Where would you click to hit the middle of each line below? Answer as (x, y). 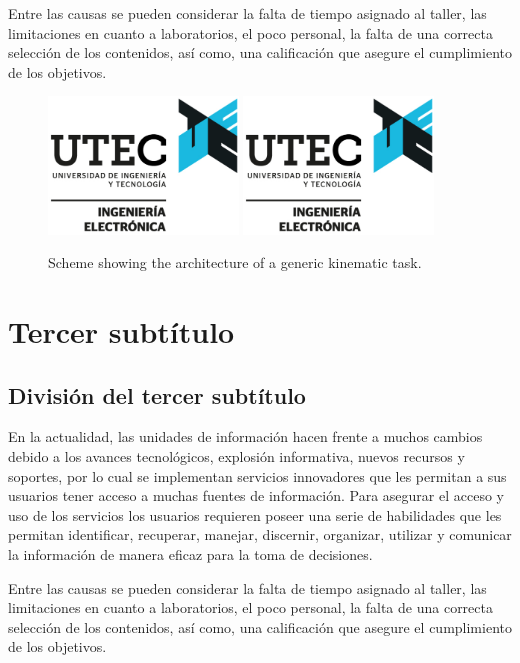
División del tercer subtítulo (157, 394)
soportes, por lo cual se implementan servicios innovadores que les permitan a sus (257, 475)
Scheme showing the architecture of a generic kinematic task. (235, 262)
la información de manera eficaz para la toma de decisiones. (190, 553)
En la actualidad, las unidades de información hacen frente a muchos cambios (245, 436)
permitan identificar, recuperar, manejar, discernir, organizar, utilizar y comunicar (260, 534)
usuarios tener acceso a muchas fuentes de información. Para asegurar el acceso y (256, 495)
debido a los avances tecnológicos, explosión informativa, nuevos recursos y (236, 455)
